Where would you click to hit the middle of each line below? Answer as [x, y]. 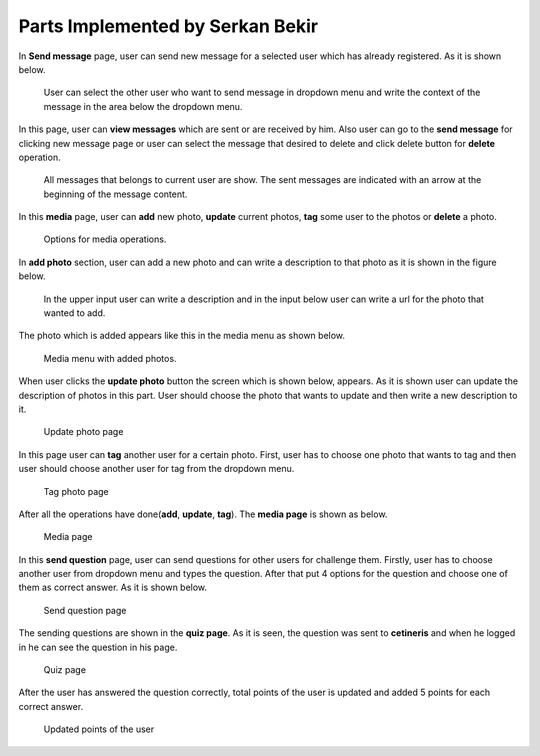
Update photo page [83, 432]
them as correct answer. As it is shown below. [113, 587]
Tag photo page [76, 491]
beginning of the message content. [115, 194]
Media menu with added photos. [110, 358]
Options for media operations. [105, 239]
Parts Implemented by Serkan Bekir [168, 26]
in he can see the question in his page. [98, 647]
